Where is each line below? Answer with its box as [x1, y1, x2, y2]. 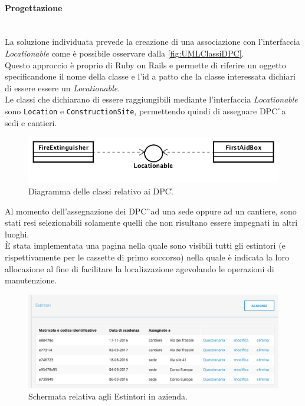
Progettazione [5, 1, 63, 14]
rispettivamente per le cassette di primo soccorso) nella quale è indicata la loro [5, 251, 289, 263]
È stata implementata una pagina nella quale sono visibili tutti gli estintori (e [5, 239, 286, 252]
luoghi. [5, 227, 29, 240]
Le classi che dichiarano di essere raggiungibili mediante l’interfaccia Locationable [5, 93, 298, 105]
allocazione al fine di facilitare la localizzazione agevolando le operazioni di [5, 262, 274, 275]
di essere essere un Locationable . [5, 81, 120, 94]
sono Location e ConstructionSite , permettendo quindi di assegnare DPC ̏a [5, 104, 286, 117]
